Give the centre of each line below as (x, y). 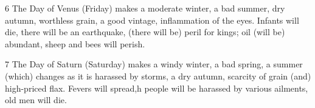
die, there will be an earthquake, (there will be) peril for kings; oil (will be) (145, 32)
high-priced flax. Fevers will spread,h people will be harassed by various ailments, (157, 88)
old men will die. (36, 100)
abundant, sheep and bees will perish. (75, 43)
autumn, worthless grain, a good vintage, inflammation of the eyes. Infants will (152, 20)
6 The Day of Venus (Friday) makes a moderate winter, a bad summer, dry (145, 8)
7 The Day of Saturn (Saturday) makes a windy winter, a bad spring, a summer (154, 64)
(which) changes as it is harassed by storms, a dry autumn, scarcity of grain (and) (158, 76)
